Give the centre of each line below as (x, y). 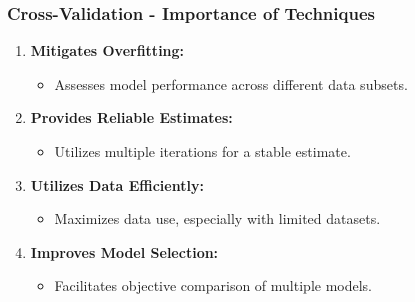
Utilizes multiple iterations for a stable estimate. (202, 151)
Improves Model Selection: (124, 251)
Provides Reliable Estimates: (131, 117)
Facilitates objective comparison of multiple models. (213, 285)
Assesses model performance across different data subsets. (231, 83)
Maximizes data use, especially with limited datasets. (217, 218)
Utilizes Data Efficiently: (117, 184)
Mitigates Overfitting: (107, 50)
